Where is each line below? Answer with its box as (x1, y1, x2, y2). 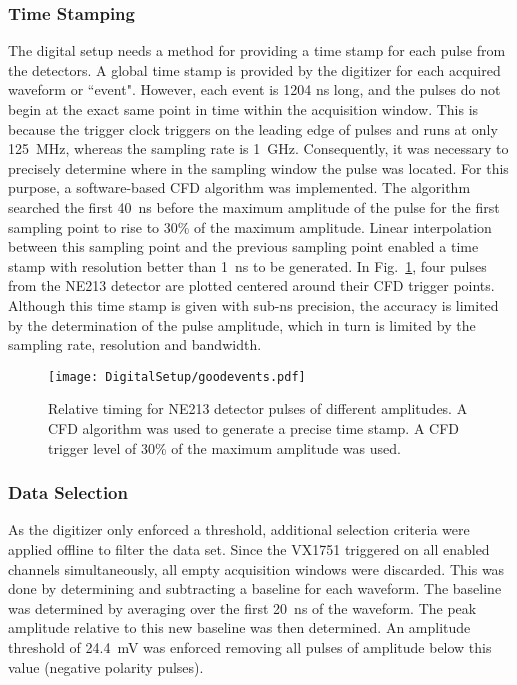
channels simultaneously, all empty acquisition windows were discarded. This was (8, 558, 505, 579)
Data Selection (8, 480, 128, 505)
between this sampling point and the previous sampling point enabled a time (8, 236, 479, 257)
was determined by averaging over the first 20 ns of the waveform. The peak (8, 597, 477, 618)
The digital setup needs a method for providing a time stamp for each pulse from (8, 40, 506, 61)
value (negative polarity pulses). (8, 656, 204, 677)
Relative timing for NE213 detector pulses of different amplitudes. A (48, 398, 468, 419)
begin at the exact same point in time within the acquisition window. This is (8, 99, 479, 119)
